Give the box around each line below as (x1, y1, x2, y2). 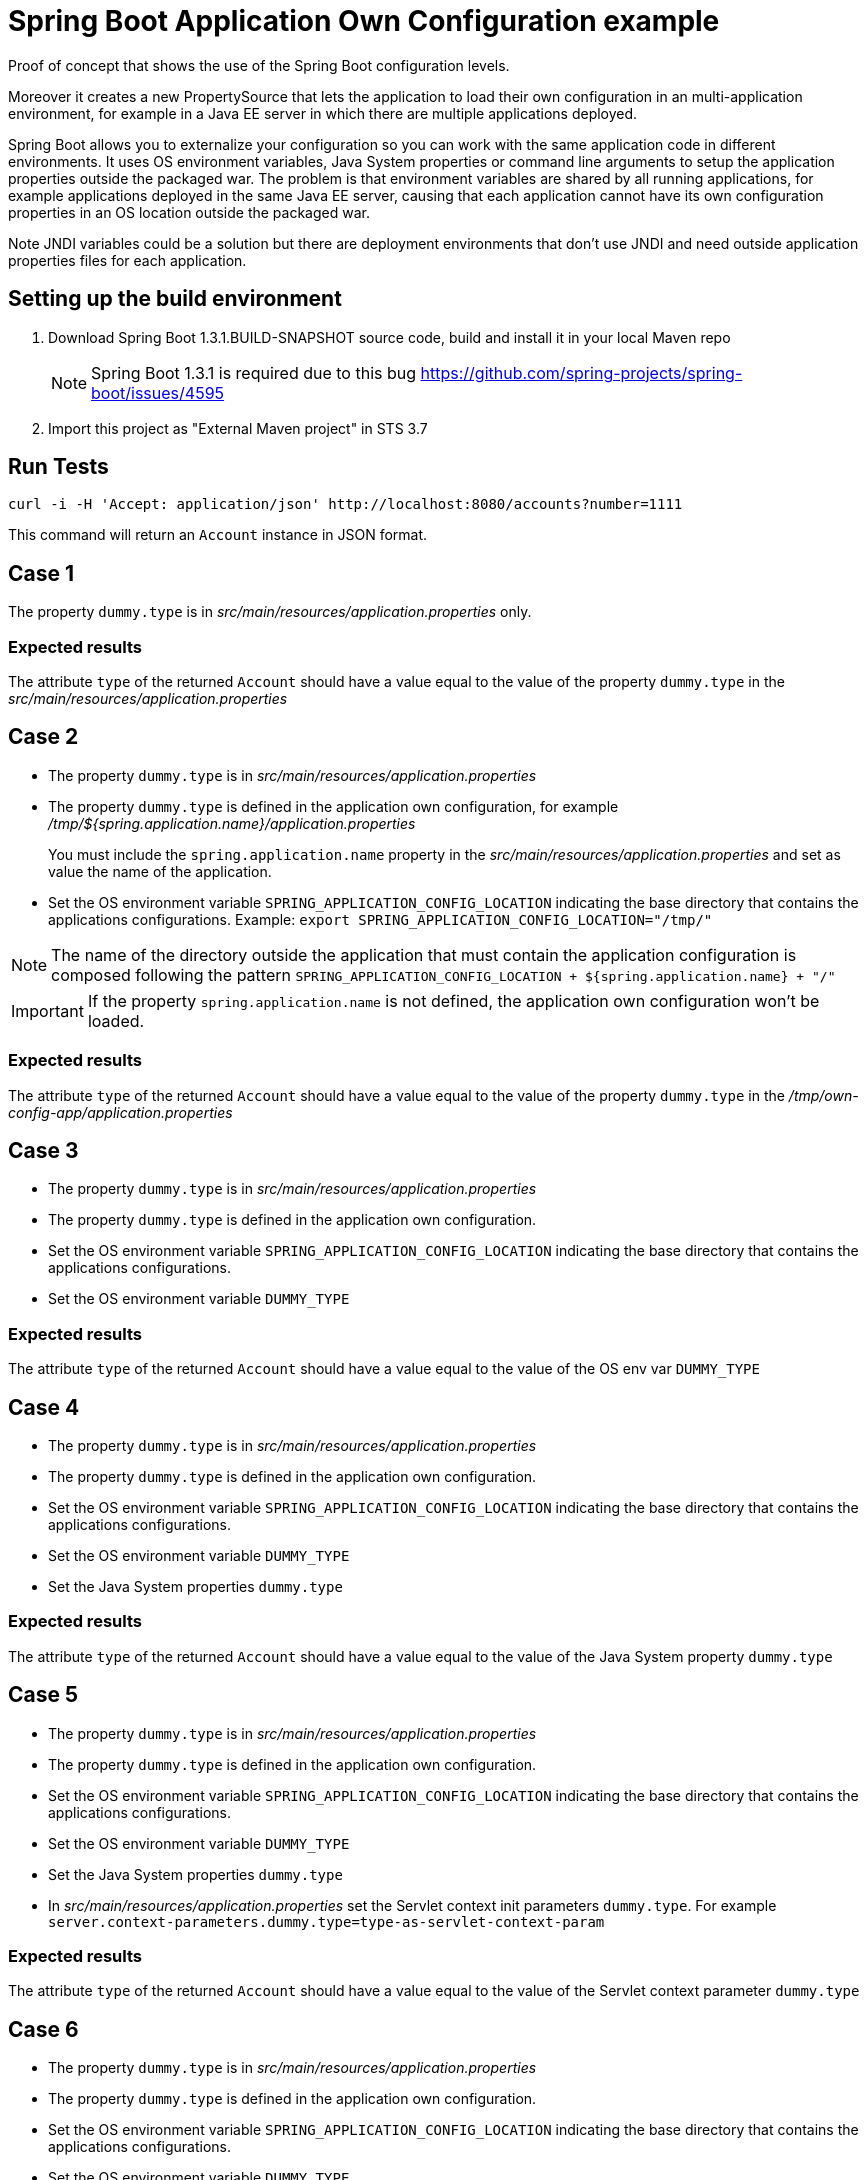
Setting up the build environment (8, 286, 342, 312)
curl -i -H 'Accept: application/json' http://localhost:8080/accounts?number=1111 (8, 496, 683, 513)
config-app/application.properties (8, 1103, 233, 1121)
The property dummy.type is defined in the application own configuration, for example (48, 797, 619, 815)
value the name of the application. (48, 862, 272, 880)
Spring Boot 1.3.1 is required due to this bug (91, 362, 417, 383)
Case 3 (8, 1138, 79, 1164)
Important (11, 1000, 84, 1021)
